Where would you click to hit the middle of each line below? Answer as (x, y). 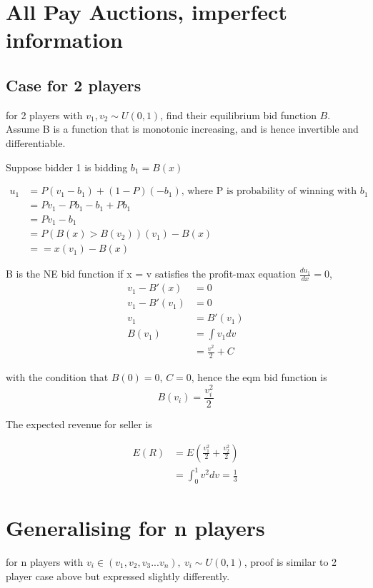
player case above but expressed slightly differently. (118, 576)
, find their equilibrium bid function (238, 115)
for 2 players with (44, 115)
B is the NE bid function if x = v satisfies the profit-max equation (151, 274)
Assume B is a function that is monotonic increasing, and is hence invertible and (182, 129)
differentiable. (36, 142)
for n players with (45, 562)
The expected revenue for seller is (79, 424)
